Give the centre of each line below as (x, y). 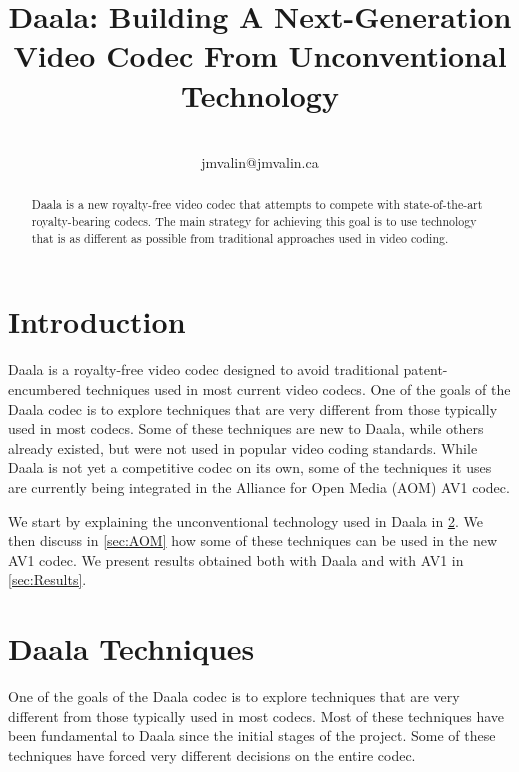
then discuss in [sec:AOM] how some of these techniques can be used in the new (253, 540)
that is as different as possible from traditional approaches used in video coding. (240, 237)
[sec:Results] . (47, 579)
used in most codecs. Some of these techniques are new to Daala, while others (246, 428)
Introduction (97, 321)
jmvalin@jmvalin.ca (260, 162)
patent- (425, 369)
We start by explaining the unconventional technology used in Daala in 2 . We (245, 520)
